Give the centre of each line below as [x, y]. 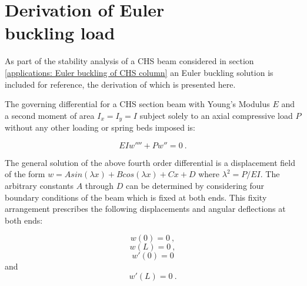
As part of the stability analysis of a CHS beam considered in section [129, 61]
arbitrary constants [39, 185]
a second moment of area [50, 115]
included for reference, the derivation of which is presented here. [120, 84]
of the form [25, 174]
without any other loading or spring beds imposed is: [100, 127]
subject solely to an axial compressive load [216, 115]
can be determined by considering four [195, 185]
